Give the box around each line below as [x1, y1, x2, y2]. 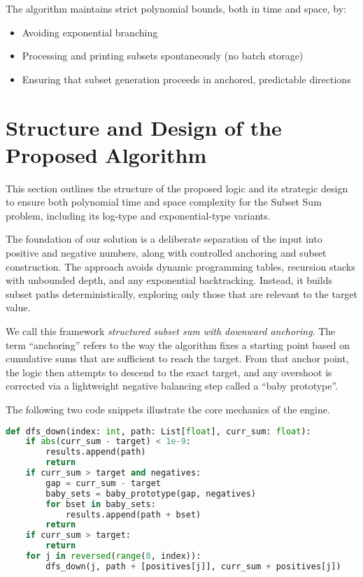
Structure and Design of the [6, 113, 282, 141]
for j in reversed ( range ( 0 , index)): [25, 551, 201, 562]
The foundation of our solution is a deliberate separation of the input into [6, 231, 322, 246]
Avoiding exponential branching [22, 24, 158, 39]
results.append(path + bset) [65, 509, 201, 520]
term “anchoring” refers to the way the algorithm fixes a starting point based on [6, 337, 350, 352]
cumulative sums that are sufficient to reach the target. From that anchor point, [6, 351, 349, 366]
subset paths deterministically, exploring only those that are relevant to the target [6, 286, 358, 301]
